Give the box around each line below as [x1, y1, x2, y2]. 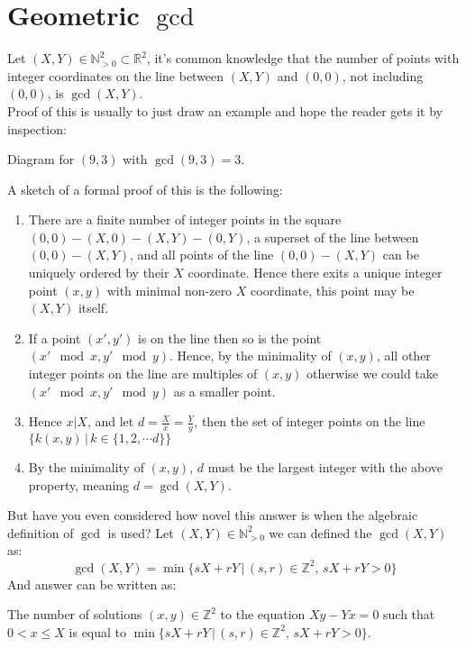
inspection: [7, 119, 67, 138]
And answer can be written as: [7, 574, 177, 593]
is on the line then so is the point [138, 328, 322, 347]
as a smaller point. [173, 381, 276, 400]
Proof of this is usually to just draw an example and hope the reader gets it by [7, 101, 443, 120]
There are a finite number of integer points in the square [28, 210, 342, 229]
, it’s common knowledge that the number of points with [146, 49, 460, 68]
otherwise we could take [306, 364, 439, 383]
